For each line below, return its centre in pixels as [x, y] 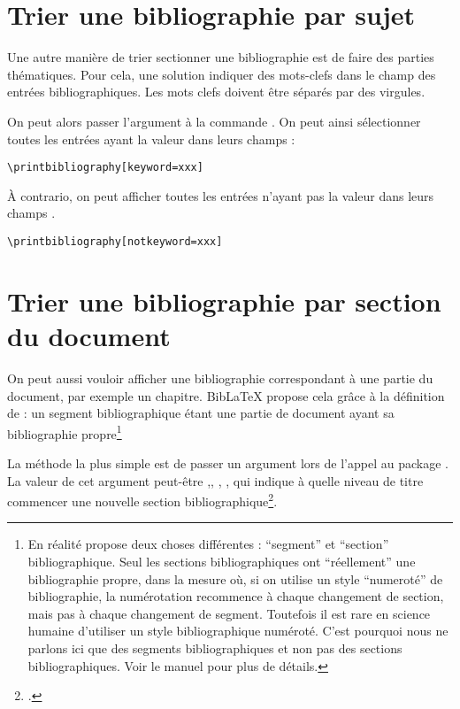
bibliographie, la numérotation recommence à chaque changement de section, [236, 596]
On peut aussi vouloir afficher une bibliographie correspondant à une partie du [220, 378]
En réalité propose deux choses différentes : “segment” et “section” [208, 544]
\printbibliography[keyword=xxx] [105, 168]
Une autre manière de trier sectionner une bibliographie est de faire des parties [221, 57]
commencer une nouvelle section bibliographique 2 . [142, 500]
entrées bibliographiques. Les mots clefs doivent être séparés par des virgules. [216, 92]
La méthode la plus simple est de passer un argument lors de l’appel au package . [228, 462]
